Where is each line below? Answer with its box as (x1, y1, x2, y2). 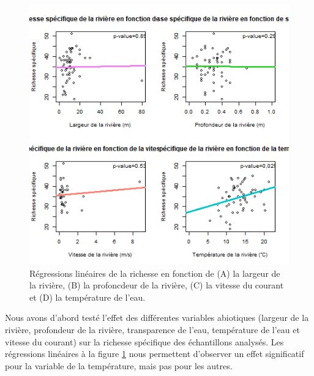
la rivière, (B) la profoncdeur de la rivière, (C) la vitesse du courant (29, 279, 284, 291)
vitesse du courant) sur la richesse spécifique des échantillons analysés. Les (5, 335, 284, 348)
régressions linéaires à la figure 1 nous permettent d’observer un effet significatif (5, 347, 304, 360)
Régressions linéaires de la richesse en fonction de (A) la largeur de (29, 266, 280, 279)
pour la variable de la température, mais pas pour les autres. (5, 359, 233, 372)
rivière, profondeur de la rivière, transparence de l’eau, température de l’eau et (5, 323, 300, 336)
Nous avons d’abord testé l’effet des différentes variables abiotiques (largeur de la (5, 311, 309, 324)
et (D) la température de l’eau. (29, 290, 146, 303)
